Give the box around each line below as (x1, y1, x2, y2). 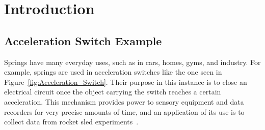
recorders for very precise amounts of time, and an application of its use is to (4, 106, 245, 117)
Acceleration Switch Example (4, 32, 162, 48)
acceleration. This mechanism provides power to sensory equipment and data (4, 96, 244, 107)
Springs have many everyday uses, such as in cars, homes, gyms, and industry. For (4, 56, 261, 67)
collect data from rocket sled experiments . (4, 116, 139, 127)
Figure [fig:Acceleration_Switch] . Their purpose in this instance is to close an (4, 76, 247, 87)
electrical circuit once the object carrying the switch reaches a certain (4, 86, 221, 97)
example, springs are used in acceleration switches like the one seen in (4, 67, 222, 77)
